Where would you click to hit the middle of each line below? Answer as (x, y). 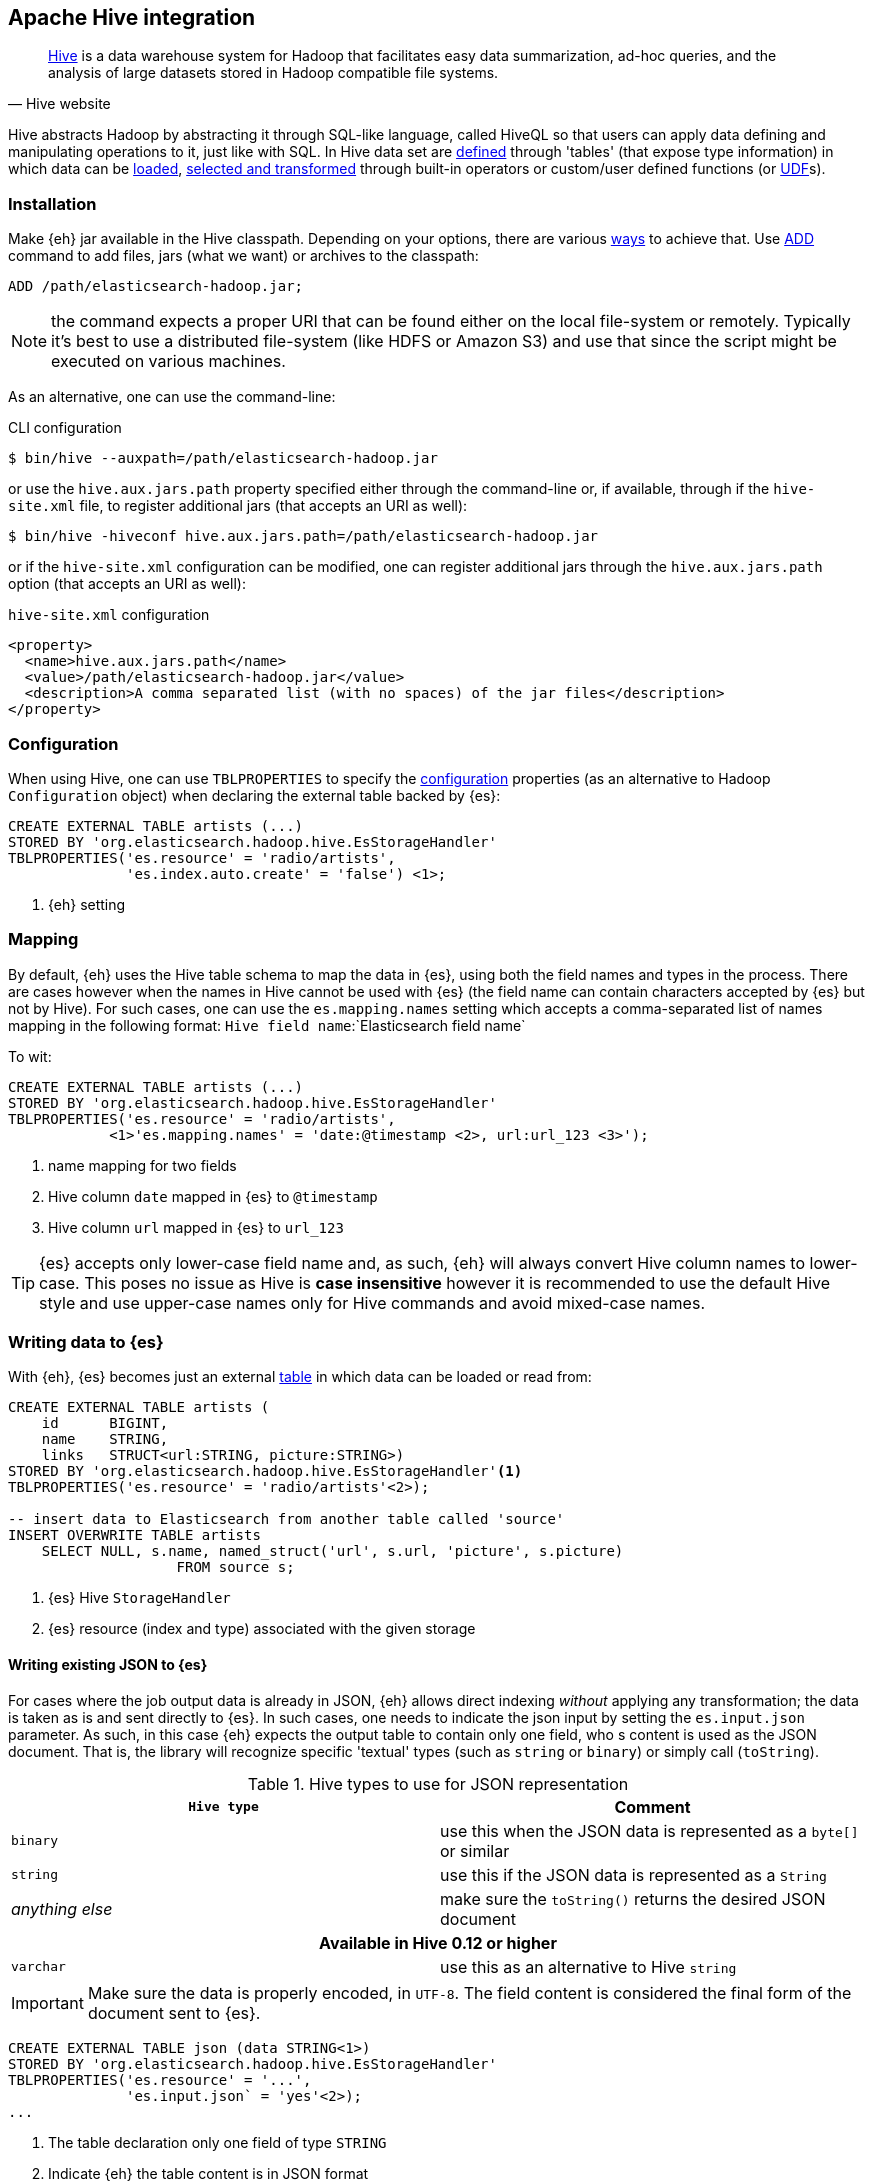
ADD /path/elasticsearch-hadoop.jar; (156, 286)
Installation (52, 203)
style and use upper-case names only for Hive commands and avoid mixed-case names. (372, 1302)
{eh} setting (87, 904)
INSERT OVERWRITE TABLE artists (134, 1535)
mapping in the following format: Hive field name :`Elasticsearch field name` (267, 1025)
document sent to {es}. (174, 2012)
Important (47, 2002)
